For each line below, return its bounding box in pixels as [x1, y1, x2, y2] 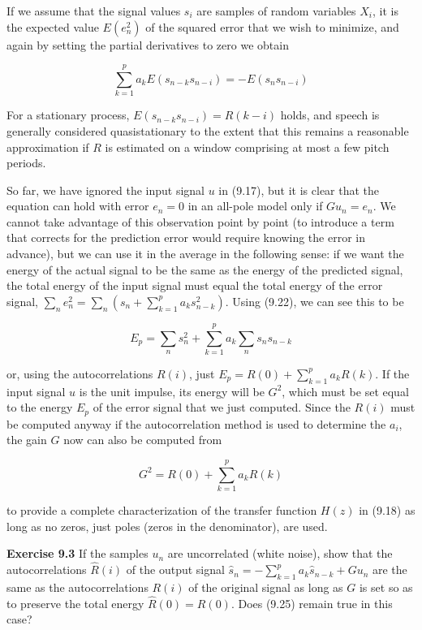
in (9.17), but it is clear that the [218, 181, 380, 198]
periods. [6, 154, 46, 171]
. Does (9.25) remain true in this [230, 594, 393, 611]
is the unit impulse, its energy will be [79, 382, 265, 399]
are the [372, 561, 407, 578]
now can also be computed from [63, 431, 222, 448]
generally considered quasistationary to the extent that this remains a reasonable [6, 122, 409, 139]
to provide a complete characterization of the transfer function [6, 502, 317, 519]
